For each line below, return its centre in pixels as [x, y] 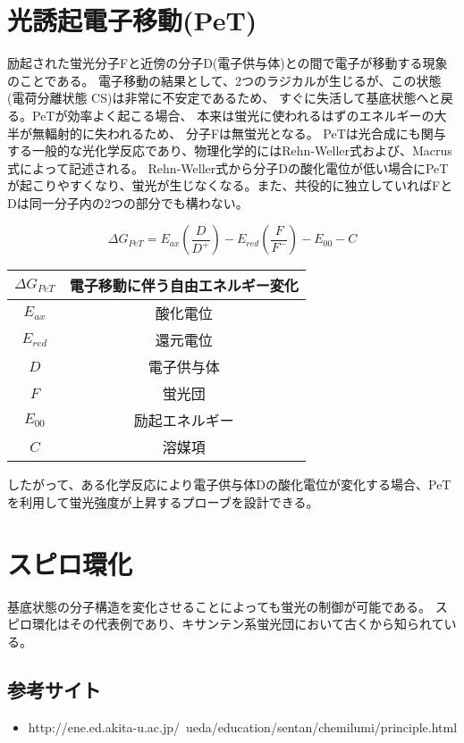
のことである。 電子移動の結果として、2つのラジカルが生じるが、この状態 [224, 80]
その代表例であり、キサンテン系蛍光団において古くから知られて [257, 624]
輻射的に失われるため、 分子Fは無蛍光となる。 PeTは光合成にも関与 [245, 133]
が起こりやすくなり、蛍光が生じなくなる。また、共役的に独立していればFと [230, 185]
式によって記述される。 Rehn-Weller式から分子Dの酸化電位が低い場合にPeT [228, 167]
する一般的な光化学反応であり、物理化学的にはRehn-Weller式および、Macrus [230, 150]
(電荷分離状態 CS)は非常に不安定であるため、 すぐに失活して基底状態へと [224, 98]
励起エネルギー [184, 421]
